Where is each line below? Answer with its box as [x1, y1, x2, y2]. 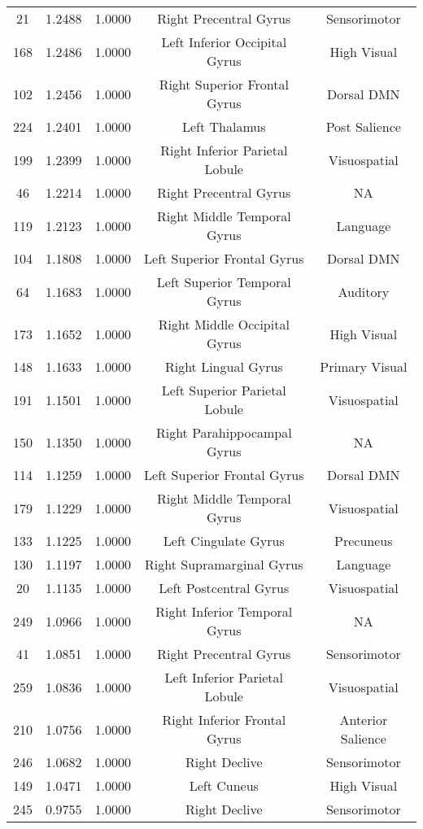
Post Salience [325, 117, 401, 136]
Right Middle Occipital [158, 315, 290, 334]
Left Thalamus [182, 117, 266, 136]
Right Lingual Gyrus [164, 357, 283, 376]
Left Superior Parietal [161, 381, 286, 399]
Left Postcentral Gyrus [159, 578, 290, 597]
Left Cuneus [189, 776, 259, 795]
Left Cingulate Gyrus [163, 531, 285, 550]
